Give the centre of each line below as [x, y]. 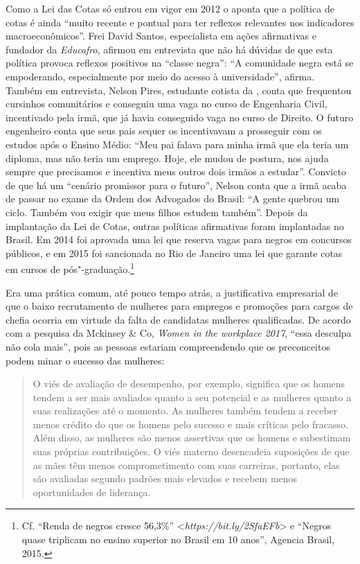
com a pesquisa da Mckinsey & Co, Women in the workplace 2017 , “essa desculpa [179, 333]
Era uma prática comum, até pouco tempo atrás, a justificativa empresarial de [172, 292]
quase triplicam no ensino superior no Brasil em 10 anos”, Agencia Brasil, [178, 539]
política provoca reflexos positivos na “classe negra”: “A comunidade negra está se [180, 63]
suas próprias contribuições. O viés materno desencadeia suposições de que [191, 451]
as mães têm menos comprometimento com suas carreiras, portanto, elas [186, 465]
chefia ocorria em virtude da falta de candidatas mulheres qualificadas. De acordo [178, 319]
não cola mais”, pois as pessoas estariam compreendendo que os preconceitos [168, 346]
